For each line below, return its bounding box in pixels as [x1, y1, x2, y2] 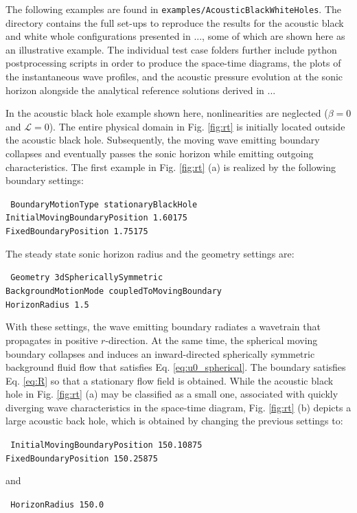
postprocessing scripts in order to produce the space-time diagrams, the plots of [5, 56, 341, 70]
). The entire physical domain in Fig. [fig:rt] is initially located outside [49, 119, 345, 133]
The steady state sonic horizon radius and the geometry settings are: [5, 246, 295, 260]
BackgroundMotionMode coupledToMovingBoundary [5, 286, 222, 296]
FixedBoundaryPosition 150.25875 [5, 453, 158, 464]
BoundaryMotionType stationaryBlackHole [10, 199, 198, 209]
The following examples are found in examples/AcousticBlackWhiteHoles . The [5, 2, 341, 16]
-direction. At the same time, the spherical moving [105, 332, 318, 347]
